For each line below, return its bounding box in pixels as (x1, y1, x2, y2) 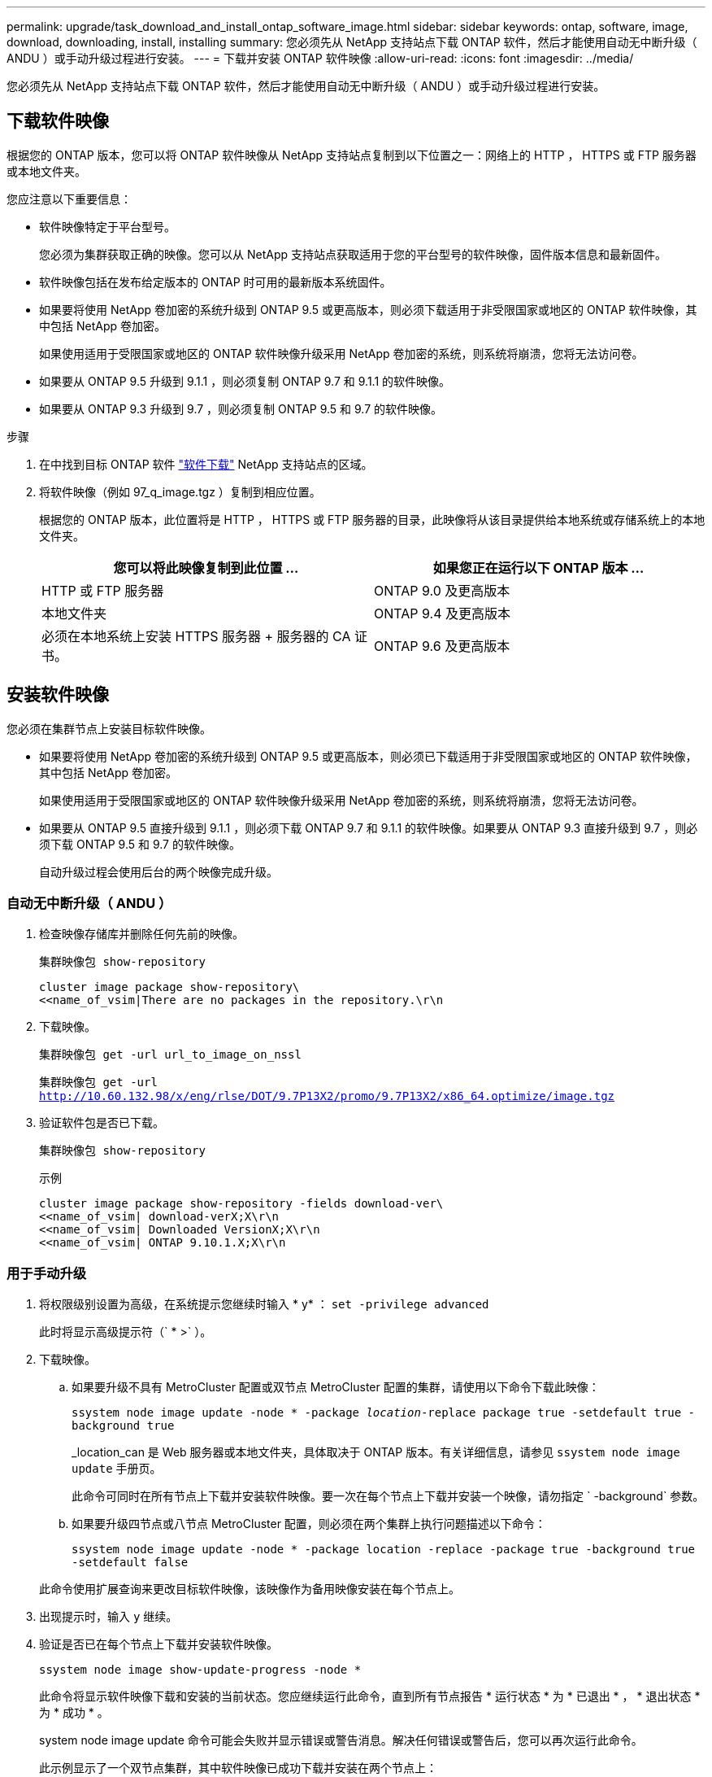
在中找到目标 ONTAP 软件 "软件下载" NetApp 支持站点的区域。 (39, 456, 373, 471)
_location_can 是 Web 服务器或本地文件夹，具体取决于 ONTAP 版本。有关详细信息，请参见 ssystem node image (72, 1445, 680, 1460)
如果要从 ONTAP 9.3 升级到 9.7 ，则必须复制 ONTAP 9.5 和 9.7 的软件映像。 (39, 401, 443, 416)
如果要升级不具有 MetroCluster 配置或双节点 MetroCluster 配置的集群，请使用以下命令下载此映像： (72, 1380, 600, 1395)
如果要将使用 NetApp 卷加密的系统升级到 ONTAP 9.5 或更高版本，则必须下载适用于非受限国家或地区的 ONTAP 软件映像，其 (39, 302, 697, 317)
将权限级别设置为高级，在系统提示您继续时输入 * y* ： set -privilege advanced (39, 1297, 489, 1312)
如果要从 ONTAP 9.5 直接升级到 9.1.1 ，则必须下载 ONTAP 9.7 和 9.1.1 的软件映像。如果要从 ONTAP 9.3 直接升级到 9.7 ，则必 (39, 820, 698, 835)
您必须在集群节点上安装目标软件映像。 (7, 721, 211, 736)
